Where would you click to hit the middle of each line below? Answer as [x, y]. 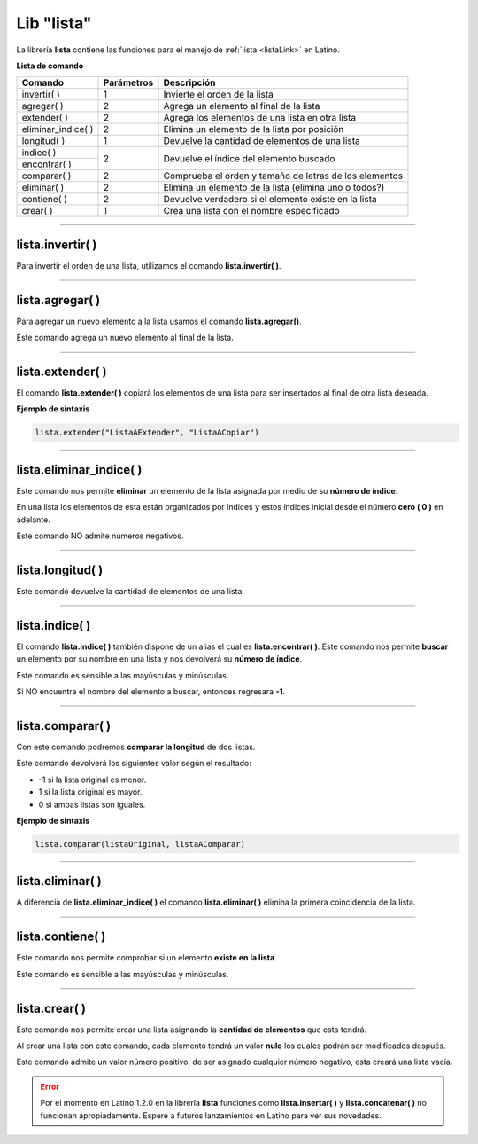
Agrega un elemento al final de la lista [242, 106]
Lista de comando [50, 66]
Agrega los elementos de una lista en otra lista [260, 118]
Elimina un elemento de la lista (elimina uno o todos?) [274, 188]
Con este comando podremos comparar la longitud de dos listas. [136, 747]
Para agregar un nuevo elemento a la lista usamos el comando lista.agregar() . [159, 321]
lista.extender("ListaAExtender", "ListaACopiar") [147, 433]
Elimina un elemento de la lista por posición [254, 129]
